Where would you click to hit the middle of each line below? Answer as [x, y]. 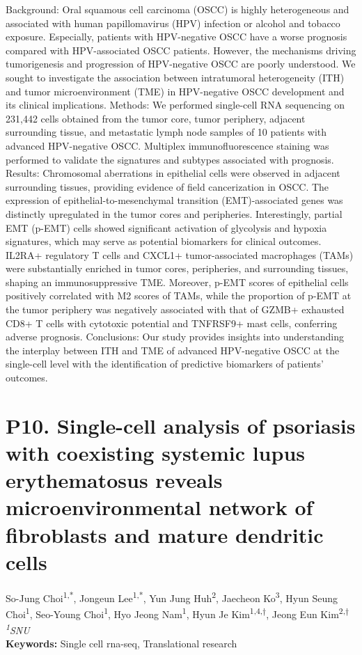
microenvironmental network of [159, 507]
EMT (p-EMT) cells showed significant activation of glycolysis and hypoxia [166, 227]
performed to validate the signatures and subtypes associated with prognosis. [170, 159]
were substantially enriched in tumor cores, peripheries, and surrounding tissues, [177, 268]
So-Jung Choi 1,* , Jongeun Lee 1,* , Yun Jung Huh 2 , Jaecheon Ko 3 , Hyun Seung [172, 597]
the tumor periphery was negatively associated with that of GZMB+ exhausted [175, 309]
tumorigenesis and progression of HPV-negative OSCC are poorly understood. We [181, 64]
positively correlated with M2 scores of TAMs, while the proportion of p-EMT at [179, 295]
